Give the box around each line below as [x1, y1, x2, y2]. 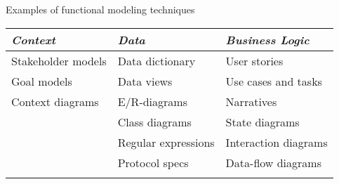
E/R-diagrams [117, 93, 187, 110]
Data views [117, 72, 173, 89]
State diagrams [225, 113, 300, 130]
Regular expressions [117, 133, 215, 150]
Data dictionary [117, 52, 196, 69]
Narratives [225, 93, 277, 110]
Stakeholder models [11, 52, 107, 69]
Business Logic [225, 31, 310, 48]
